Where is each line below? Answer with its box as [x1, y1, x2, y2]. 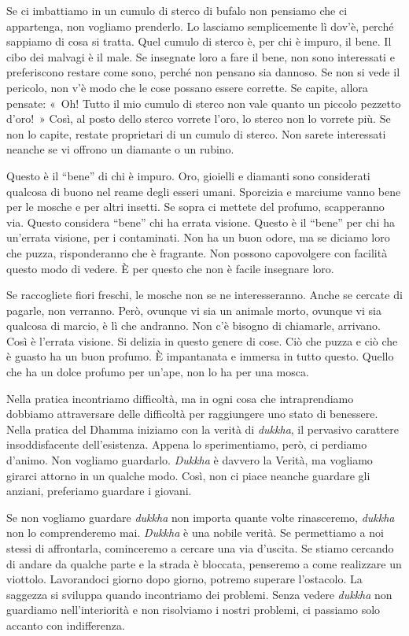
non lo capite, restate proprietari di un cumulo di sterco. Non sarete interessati [6, 125, 386, 142]
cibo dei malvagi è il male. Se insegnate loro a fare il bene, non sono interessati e [6, 48, 395, 65]
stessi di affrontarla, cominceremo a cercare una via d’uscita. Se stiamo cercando [6, 540, 394, 556]
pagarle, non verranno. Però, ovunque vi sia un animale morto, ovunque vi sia [6, 301, 381, 318]
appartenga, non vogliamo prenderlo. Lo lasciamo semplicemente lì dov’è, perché [6, 17, 394, 34]
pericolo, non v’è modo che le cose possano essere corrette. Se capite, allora [6, 79, 368, 95]
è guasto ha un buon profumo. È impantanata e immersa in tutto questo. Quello [6, 348, 394, 364]
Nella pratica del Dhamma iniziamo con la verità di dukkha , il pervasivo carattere [6, 420, 399, 437]
